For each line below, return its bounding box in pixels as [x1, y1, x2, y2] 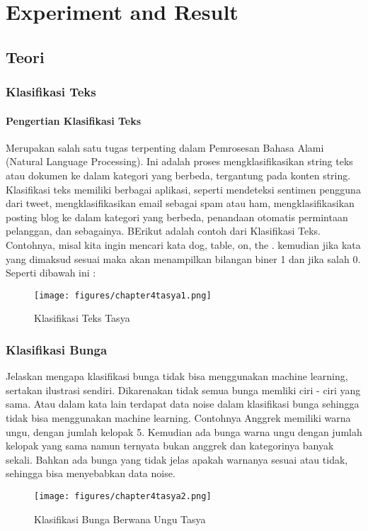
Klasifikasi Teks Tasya [34, 311, 130, 325]
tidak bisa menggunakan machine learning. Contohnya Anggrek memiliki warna [6, 410, 351, 425]
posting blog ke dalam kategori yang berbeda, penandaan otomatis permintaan [6, 209, 348, 224]
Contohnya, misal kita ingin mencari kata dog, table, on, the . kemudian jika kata [6, 237, 361, 252]
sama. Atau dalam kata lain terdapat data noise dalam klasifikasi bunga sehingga [6, 396, 360, 411]
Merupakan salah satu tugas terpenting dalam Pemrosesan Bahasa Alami [6, 140, 324, 155]
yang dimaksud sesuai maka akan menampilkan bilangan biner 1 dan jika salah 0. [6, 251, 361, 266]
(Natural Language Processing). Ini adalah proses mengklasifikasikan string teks [6, 154, 353, 169]
